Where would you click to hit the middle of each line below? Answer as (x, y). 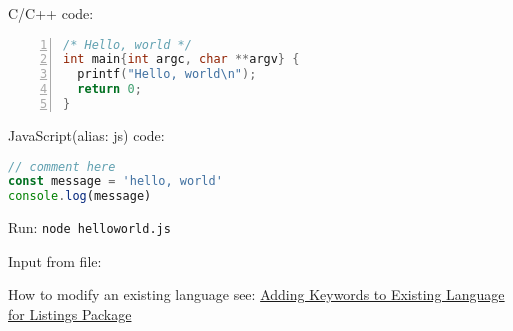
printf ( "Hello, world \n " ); (167, 74)
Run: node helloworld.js (89, 227)
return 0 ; (109, 89)
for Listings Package (70, 314)
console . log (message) (80, 196)
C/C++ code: (51, 13)
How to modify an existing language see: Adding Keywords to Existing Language (256, 294)
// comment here (62, 166)
